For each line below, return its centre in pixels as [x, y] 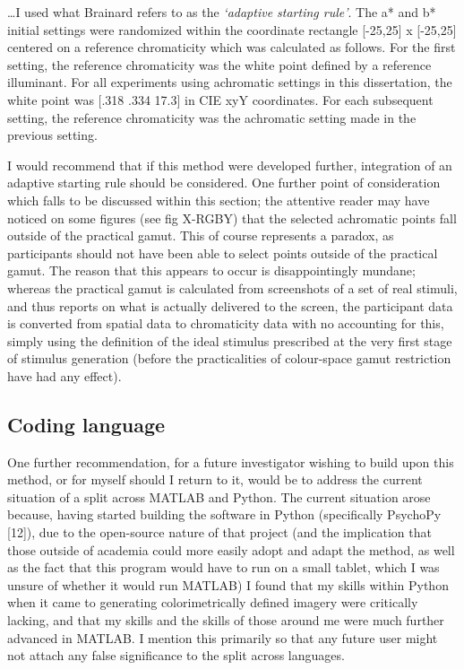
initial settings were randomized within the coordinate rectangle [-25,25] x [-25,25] [232, 29]
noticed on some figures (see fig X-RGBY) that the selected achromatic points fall [232, 218]
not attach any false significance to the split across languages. [176, 655]
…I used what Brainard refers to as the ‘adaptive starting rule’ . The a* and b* [222, 12]
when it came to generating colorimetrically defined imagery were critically [213, 602]
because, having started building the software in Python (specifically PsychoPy [224, 514]
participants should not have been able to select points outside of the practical [223, 252]
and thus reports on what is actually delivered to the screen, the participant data [230, 305]
